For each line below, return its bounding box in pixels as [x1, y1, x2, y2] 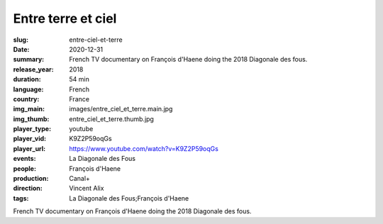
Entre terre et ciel [13, 11, 117, 26]
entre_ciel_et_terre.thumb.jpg [69, 114, 154, 123]
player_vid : [13, 135, 46, 143]
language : [13, 85, 44, 94]
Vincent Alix [69, 184, 104, 193]
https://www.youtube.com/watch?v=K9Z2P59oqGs [69, 144, 219, 152]
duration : [13, 75, 42, 84]
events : [13, 155, 36, 163]
